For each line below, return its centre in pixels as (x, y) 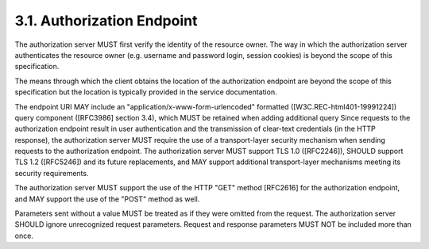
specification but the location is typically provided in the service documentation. (146, 92)
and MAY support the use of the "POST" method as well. (107, 199)
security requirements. (52, 173)
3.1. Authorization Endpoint (106, 21)
